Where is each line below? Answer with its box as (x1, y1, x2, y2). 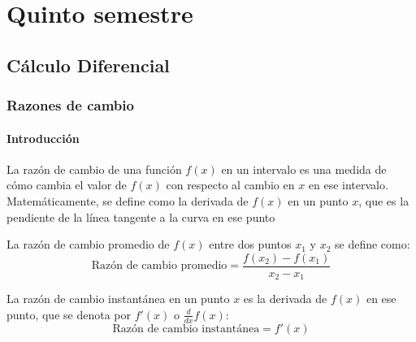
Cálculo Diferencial (6, 52, 170, 77)
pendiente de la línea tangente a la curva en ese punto (6, 208, 275, 225)
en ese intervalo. (308, 176, 388, 193)
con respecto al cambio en (166, 176, 295, 193)
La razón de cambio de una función (6, 160, 182, 177)
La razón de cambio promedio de (6, 236, 170, 253)
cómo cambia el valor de (6, 176, 127, 193)
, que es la (358, 192, 409, 209)
